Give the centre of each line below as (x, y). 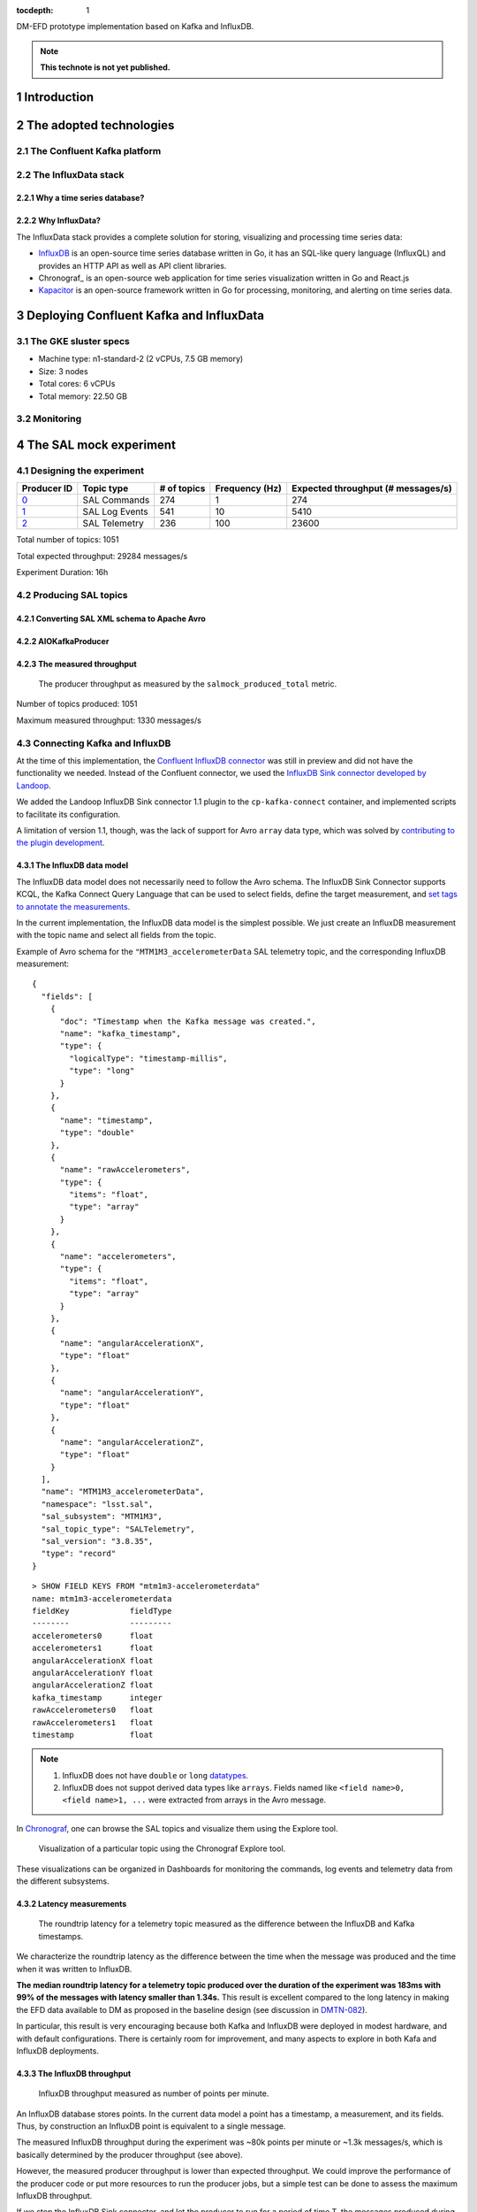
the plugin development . (61, 843)
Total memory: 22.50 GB (83, 396)
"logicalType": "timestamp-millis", (149, 1058)
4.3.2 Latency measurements (72, 1904)
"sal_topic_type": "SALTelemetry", (118, 1529)
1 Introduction (55, 97)
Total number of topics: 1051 (68, 540)
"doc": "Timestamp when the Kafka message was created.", (188, 1021)
